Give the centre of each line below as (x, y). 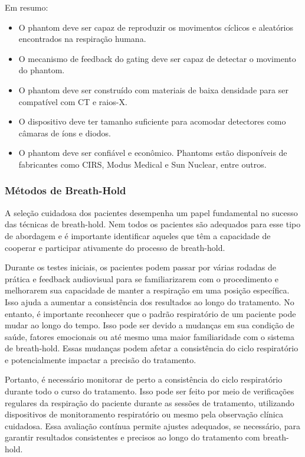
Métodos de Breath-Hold (65, 190)
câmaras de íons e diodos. (65, 133)
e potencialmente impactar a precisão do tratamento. (101, 359)
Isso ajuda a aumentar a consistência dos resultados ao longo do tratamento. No (150, 301)
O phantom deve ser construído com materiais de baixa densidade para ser (153, 89)
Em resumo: (27, 7)
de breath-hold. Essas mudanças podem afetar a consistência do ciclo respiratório (152, 348)
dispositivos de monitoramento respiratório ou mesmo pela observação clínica (144, 414)
